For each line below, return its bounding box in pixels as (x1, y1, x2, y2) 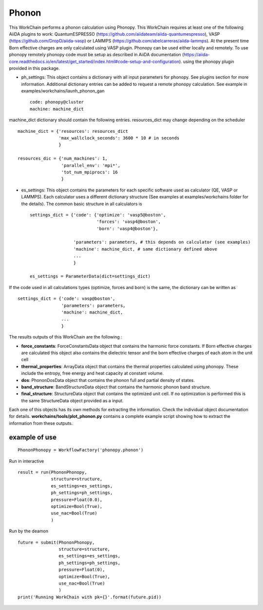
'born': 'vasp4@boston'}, (96, 226, 158, 231)
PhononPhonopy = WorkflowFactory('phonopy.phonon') (18, 447, 144, 453)
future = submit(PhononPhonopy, (18, 540, 95, 545)
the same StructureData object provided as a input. (21, 398, 124, 403)
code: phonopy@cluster (30, 99, 84, 105)
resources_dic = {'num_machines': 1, (18, 156, 108, 161)
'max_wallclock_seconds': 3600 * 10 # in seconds (58, 135, 180, 141)
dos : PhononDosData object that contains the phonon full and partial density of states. (21, 377, 195, 383)
